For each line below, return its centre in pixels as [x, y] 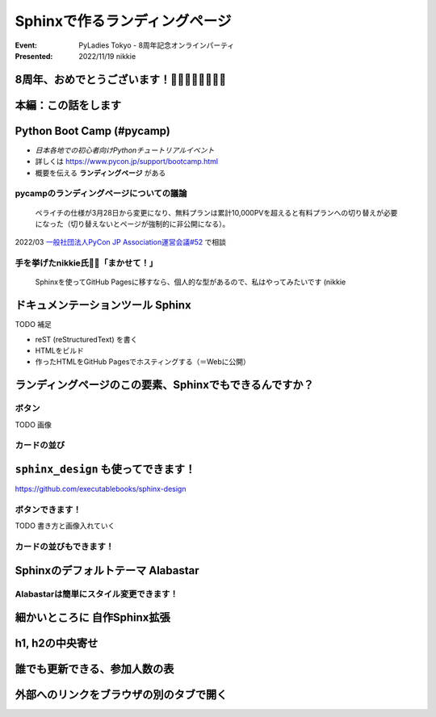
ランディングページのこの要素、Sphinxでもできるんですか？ [164, 385]
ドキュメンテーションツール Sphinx [103, 306]
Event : [26, 45]
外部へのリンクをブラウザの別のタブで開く [121, 695]
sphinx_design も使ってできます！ [105, 469]
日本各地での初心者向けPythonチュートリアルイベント [125, 150]
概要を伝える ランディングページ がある [101, 173]
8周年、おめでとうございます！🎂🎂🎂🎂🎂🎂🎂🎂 [120, 80]
